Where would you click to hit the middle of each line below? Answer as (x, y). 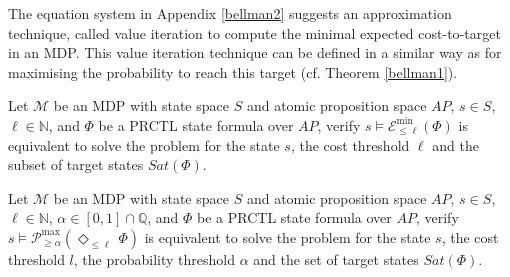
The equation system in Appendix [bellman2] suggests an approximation (230, 13)
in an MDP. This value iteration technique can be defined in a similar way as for (255, 52)
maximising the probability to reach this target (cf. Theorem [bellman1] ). (233, 71)
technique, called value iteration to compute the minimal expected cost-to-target (254, 32)
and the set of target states (336, 258)
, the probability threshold (154, 258)
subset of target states (76, 164)
